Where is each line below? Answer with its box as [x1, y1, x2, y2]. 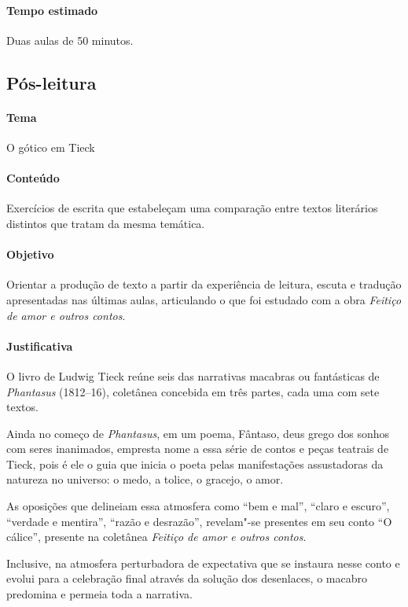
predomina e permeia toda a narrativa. [6, 586, 193, 602]
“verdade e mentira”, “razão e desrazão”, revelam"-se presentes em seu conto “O [6, 513, 392, 529]
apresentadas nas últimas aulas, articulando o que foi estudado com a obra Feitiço [6, 291, 402, 307]
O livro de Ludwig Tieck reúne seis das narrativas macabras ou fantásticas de [6, 367, 380, 384]
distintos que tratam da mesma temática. [6, 215, 205, 231]
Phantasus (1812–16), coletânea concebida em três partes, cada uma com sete [6, 383, 380, 399]
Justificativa [6, 337, 73, 354]
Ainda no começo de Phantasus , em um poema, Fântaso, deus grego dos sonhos [6, 425, 390, 441]
